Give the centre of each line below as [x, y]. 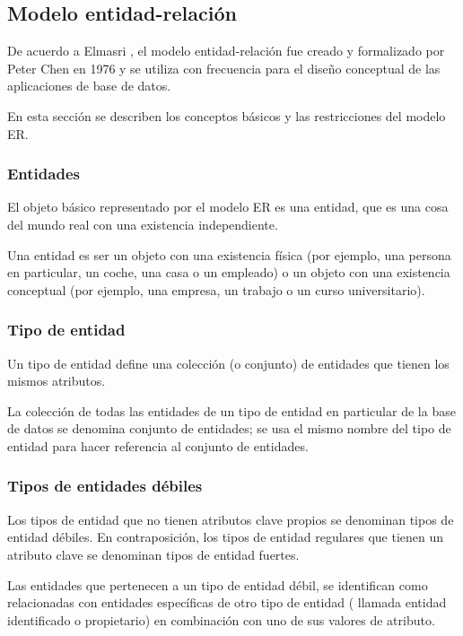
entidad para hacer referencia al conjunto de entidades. [158, 445]
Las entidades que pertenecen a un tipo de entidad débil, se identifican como [218, 584]
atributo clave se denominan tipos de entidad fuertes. [153, 554]
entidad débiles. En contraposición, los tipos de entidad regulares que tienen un [226, 537]
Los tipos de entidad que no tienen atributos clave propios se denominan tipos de [231, 519]
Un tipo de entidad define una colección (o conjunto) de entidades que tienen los [228, 363]
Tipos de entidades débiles [105, 486]
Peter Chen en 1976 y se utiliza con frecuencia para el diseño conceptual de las [224, 68]
